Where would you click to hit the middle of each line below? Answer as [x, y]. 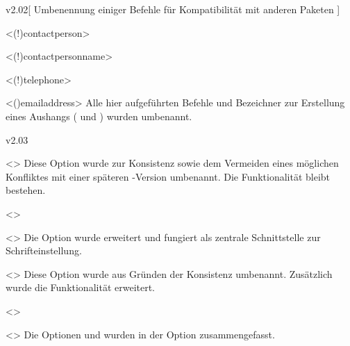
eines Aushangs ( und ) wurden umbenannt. [99, 116]
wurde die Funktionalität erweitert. [81, 287]
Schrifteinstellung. [44, 250]
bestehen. [26, 190]
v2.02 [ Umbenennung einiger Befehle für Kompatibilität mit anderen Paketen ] [173, 9]
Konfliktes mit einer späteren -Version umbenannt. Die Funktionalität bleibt [168, 176]
